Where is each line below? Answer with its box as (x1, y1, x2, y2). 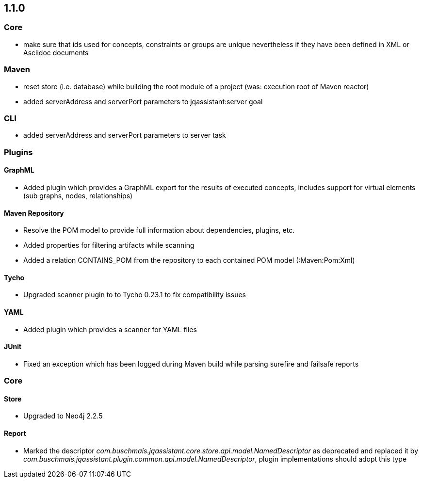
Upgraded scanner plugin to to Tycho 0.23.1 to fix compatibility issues (23, 290, 246, 299)
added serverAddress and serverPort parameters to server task (23, 131, 226, 140)
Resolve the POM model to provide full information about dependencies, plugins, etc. (23, 226, 295, 235)
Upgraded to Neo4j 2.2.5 (23, 412, 103, 420)
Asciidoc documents (23, 48, 89, 57)
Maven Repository (4, 209, 64, 217)
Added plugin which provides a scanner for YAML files (23, 325, 197, 334)
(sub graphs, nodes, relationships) (23, 191, 133, 200)
